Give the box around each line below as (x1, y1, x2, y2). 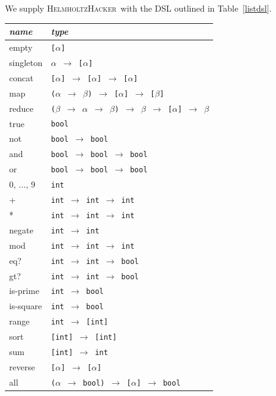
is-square (9, 299, 42, 312)
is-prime (9, 284, 40, 297)
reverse (9, 361, 35, 373)
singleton (9, 56, 43, 68)
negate (9, 223, 34, 236)
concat (9, 71, 34, 84)
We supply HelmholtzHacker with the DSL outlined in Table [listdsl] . (5, 2, 272, 14)
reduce (9, 101, 34, 114)
